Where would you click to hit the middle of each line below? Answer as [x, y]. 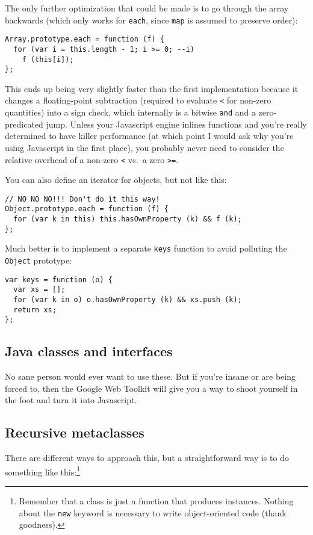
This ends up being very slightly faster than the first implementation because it [152, 88]
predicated [24, 124]
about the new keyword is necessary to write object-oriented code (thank [153, 512]
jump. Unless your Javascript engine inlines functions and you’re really [176, 124]
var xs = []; [39, 290]
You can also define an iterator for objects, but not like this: [116, 180]
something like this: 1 [42, 471]
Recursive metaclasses [75, 432]
